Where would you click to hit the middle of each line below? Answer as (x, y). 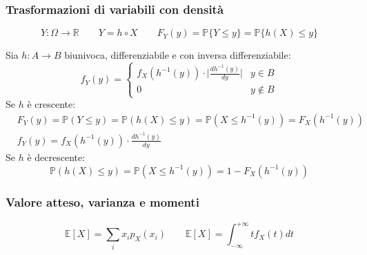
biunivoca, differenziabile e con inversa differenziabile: (178, 55)
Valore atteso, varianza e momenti (102, 202)
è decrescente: (56, 157)
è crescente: (51, 104)
